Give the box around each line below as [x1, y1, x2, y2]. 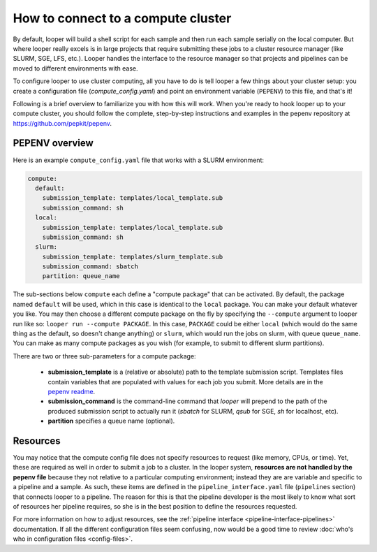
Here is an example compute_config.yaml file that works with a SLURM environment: [13, 156, 265, 164]
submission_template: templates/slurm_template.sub [42, 252, 223, 261]
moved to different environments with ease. [13, 64, 138, 73]
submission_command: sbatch [42, 263, 139, 270]
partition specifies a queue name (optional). [47, 416, 175, 426]
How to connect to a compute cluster [13, 10, 232, 26]
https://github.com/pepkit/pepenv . [13, 119, 112, 127]
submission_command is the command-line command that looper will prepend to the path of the [47, 397, 327, 405]
